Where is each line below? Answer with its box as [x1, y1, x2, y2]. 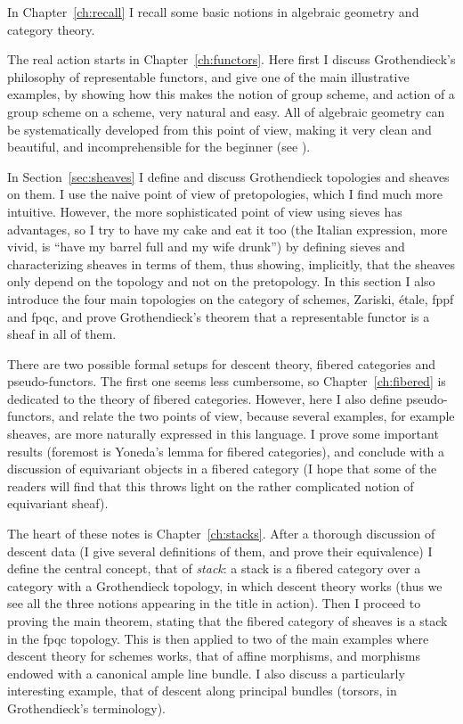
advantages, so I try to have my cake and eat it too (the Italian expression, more [7, 219, 448, 238]
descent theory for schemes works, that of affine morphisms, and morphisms [7, 646, 420, 665]
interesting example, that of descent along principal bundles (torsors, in [7, 681, 397, 700]
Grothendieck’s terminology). [7, 698, 166, 717]
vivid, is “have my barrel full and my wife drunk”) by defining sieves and [7, 237, 405, 256]
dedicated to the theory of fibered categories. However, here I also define [7, 389, 402, 407]
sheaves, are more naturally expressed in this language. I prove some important [7, 424, 439, 443]
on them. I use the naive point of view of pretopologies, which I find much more [7, 185, 443, 203]
